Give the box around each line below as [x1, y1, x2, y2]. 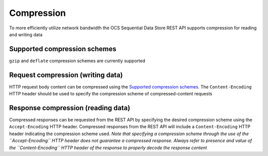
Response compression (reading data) [9, 103, 131, 112]
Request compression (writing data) [9, 71, 123, 79]
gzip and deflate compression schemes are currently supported [9, 58, 146, 64]
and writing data [9, 31, 43, 37]
